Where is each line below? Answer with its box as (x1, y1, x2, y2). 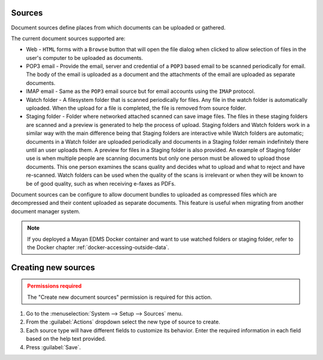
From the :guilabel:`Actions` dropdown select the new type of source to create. (26, 318, 221, 326)
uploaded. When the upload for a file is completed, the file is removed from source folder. (26, 105, 246, 112)
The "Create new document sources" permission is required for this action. (27, 294, 212, 301)
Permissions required (27, 282, 82, 290)
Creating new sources (11, 262, 95, 273)
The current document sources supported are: (11, 35, 126, 42)
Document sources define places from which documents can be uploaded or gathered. (11, 24, 226, 31)
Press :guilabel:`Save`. (26, 343, 81, 350)
